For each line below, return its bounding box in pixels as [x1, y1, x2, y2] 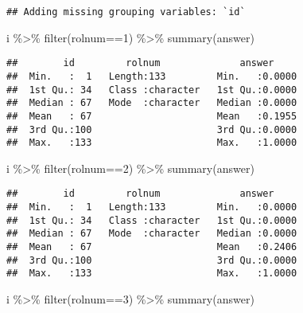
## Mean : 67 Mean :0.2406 [6, 241, 297, 253]
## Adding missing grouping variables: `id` [6, 6, 246, 18]
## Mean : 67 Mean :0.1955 [6, 110, 297, 122]
